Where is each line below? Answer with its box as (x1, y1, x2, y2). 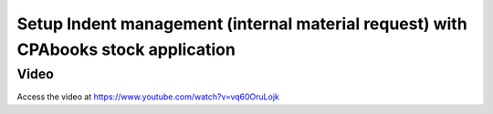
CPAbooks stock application (16, 39, 236, 59)
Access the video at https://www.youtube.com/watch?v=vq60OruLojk (16, 91, 280, 102)
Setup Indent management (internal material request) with (16, 14, 467, 34)
